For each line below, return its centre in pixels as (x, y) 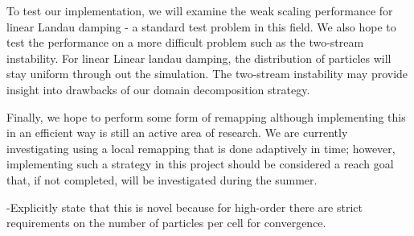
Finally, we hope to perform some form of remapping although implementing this (206, 116)
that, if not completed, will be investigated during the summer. (162, 179)
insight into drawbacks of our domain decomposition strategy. (158, 89)
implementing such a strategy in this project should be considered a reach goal (200, 164)
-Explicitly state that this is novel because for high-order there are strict (184, 207)
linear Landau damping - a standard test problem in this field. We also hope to (201, 26)
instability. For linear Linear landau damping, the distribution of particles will (199, 58)
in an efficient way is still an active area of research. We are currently (177, 132)
